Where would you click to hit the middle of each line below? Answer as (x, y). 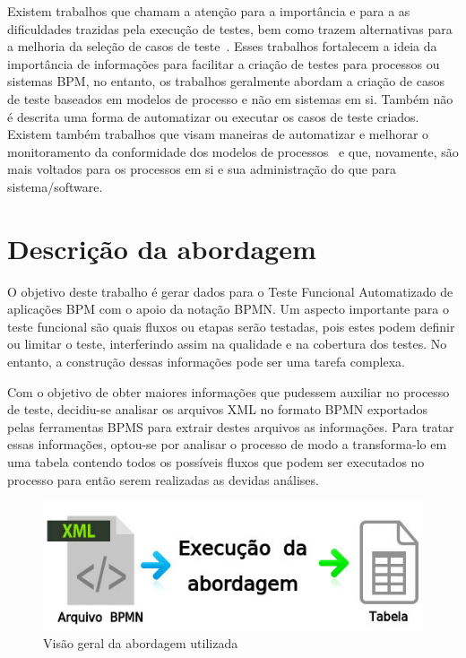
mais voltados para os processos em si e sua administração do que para (202, 169)
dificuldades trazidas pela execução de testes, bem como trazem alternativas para (230, 28)
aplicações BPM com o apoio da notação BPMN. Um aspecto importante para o (228, 309)
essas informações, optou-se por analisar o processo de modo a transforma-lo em (227, 444)
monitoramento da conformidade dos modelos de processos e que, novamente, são (233, 151)
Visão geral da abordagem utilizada (141, 643)
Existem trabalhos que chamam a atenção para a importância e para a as (209, 11)
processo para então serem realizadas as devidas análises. (163, 479)
